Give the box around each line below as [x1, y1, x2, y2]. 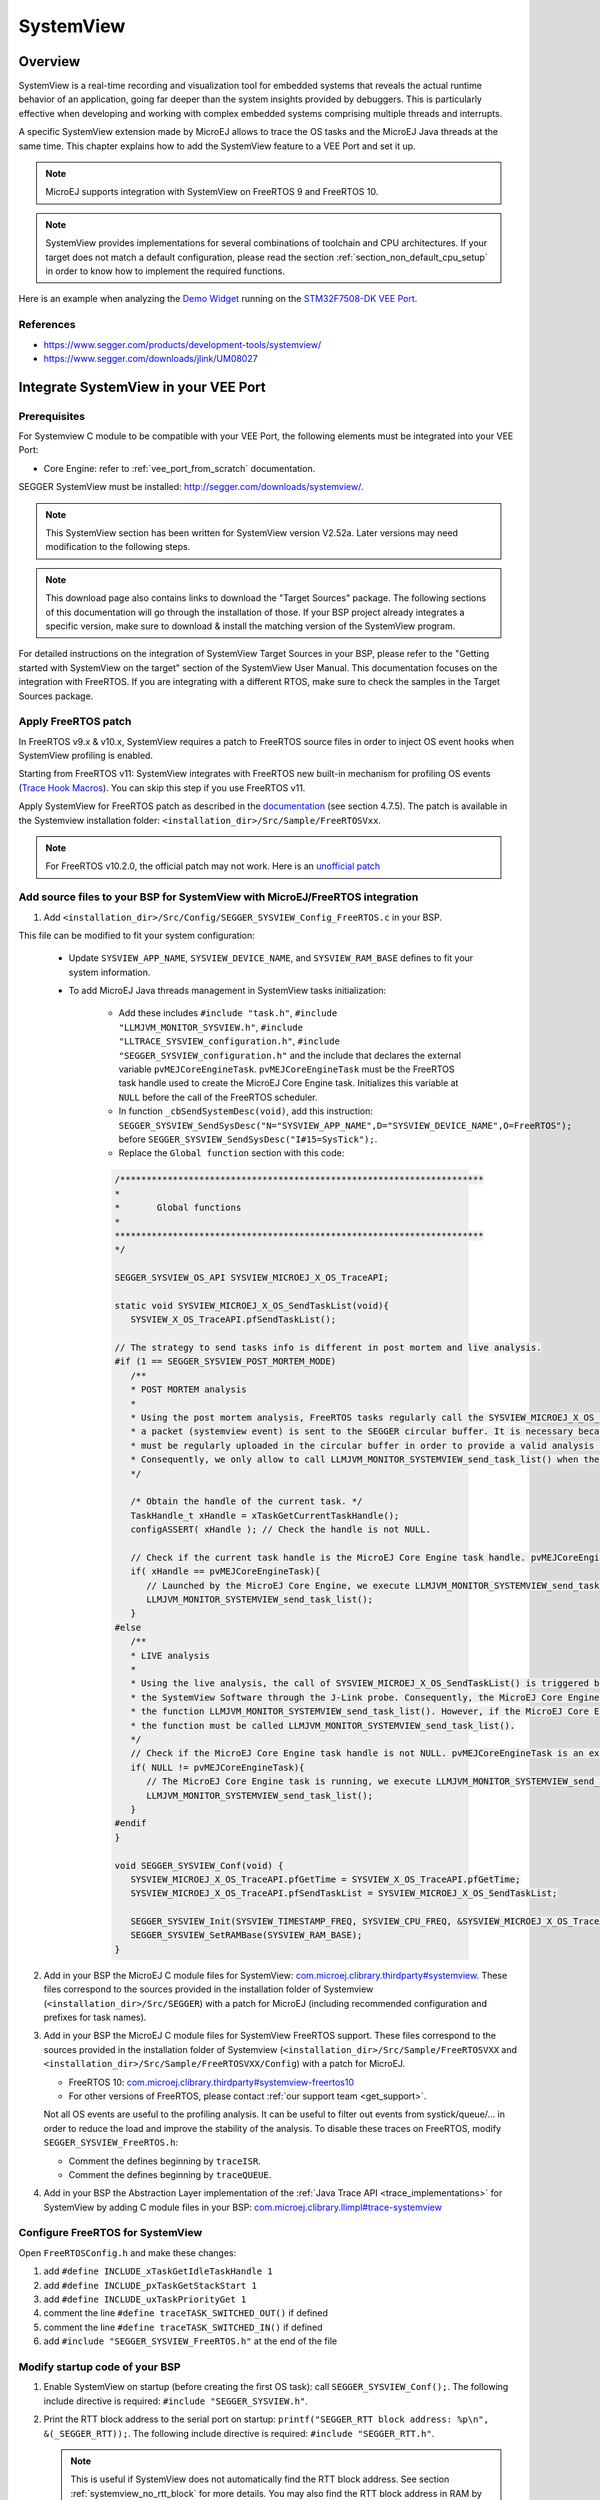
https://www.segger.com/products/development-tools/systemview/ [43, 338, 322, 350]
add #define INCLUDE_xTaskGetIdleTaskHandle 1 [43, 2265, 274, 2277]
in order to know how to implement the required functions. [45, 265, 285, 277]
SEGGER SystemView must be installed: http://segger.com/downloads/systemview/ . [18, 481, 364, 493]
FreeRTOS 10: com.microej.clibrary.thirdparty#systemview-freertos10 [68, 2076, 355, 2088]
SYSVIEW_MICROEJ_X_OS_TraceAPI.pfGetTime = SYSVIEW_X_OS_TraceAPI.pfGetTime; [130, 1873, 521, 1885]
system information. [68, 966, 151, 978]
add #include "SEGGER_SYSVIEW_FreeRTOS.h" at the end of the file [43, 2335, 338, 2347]
